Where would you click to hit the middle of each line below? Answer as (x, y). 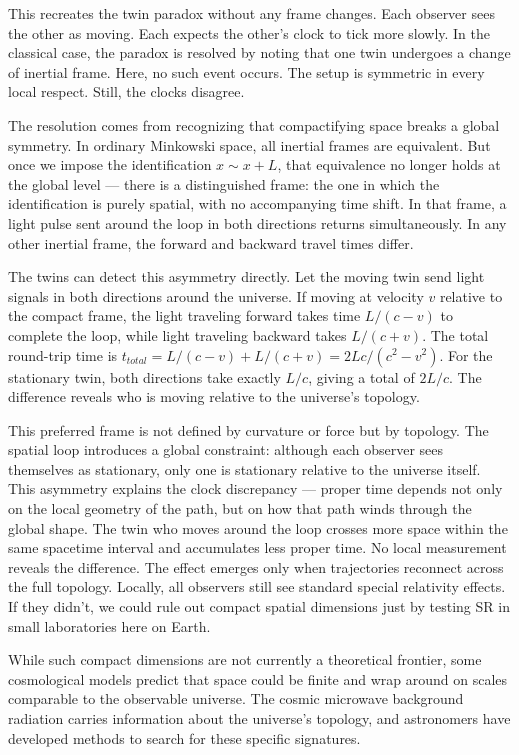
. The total (455, 334)
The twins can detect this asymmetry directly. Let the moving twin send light (246, 276)
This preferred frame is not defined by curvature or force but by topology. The (248, 429)
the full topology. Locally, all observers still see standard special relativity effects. (257, 586)
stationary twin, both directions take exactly (144, 376)
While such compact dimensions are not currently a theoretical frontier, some (245, 659)
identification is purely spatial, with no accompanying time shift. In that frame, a (257, 203)
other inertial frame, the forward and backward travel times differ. (211, 242)
